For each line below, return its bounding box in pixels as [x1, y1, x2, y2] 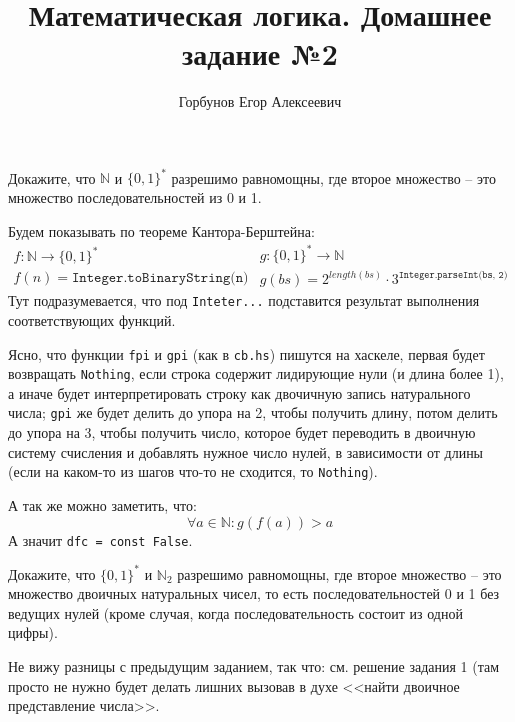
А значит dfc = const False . [8, 529, 193, 550]
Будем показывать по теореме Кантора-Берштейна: [8, 220, 315, 241]
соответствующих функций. [8, 309, 176, 330]
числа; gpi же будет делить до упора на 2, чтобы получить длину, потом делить [8, 402, 498, 423]
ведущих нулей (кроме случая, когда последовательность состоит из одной [8, 602, 463, 623]
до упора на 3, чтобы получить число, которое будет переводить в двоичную [8, 422, 476, 443]
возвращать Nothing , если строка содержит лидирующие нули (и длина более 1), [8, 363, 504, 384]
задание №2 [182, 33, 338, 74]
